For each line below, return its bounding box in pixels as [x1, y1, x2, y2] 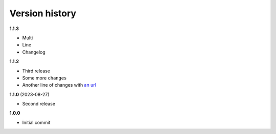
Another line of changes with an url [22, 82, 97, 88]
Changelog [22, 49, 45, 55]
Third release [22, 68, 51, 74]
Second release [22, 101, 56, 107]
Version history [9, 8, 77, 19]
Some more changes [22, 74, 67, 81]
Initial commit [22, 119, 51, 125]
